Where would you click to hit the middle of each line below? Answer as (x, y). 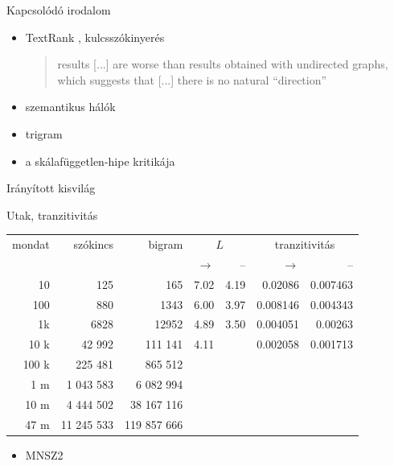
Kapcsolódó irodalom (59, 10)
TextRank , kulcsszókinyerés (95, 37)
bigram (166, 244)
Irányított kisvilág (51, 188)
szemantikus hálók (70, 107)
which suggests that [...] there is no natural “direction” (192, 79)
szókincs (94, 244)
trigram (44, 133)
